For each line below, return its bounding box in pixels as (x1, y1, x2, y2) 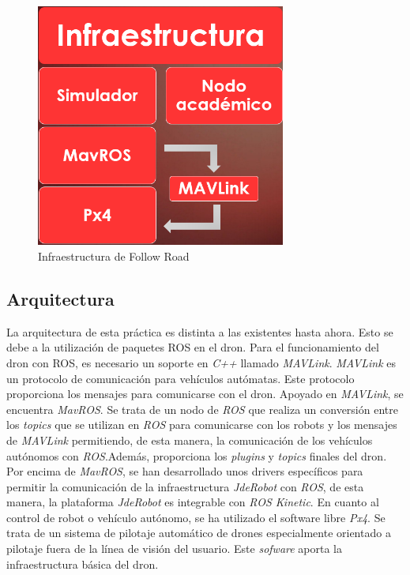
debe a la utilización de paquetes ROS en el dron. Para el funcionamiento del (6, 339, 379, 355)
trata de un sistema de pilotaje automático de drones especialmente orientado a (6, 524, 391, 541)
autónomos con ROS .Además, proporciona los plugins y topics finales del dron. (6, 447, 387, 464)
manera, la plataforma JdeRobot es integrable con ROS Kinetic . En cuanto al (6, 494, 379, 510)
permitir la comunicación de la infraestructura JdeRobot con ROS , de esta (6, 478, 364, 494)
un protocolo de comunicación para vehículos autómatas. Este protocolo (6, 370, 355, 386)
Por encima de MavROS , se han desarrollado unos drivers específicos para (6, 463, 363, 479)
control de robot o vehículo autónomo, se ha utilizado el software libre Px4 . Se (6, 509, 386, 525)
